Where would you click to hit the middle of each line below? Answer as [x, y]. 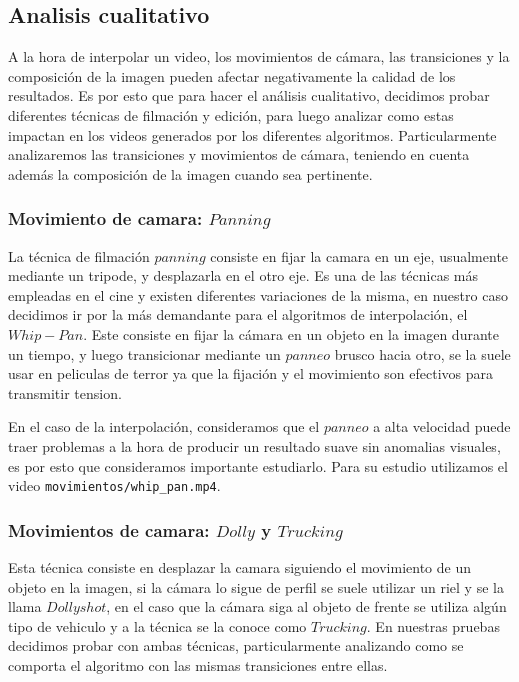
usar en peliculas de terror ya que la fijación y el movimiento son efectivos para [251, 373]
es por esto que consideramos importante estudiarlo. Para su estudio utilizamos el [258, 465]
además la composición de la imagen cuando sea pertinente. [190, 173]
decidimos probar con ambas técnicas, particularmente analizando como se [236, 645]
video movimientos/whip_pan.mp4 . [114, 485]
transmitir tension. [65, 392]
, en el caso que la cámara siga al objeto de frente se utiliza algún [306, 606]
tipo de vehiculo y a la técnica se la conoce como [157, 625]
